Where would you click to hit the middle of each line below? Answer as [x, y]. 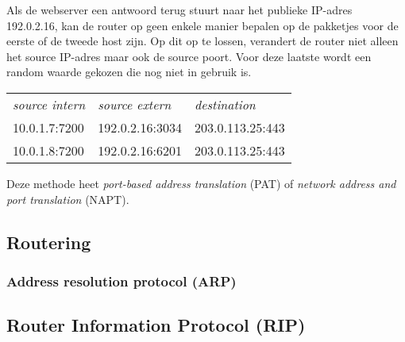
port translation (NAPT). [68, 199]
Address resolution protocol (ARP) [121, 281]
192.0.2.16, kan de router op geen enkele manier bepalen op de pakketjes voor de [202, 25]
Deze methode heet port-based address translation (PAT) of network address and [201, 183]
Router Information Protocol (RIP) [156, 325]
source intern [49, 104]
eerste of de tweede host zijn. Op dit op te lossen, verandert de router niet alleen [202, 41]
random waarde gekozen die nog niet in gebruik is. [129, 72]
